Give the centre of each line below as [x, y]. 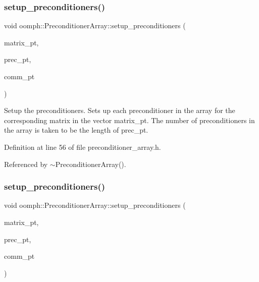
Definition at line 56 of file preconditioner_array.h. [83, 147]
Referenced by [26, 164]
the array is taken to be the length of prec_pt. [76, 130]
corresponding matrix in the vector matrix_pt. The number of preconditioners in [129, 120]
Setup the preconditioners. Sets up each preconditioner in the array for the [120, 110]
